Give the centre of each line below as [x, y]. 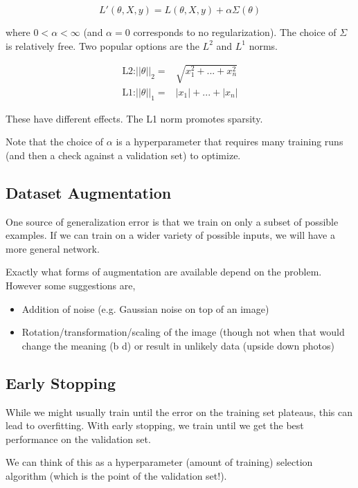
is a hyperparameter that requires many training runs [230, 142]
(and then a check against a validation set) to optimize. [123, 155]
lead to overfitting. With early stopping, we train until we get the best [155, 425]
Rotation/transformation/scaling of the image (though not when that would [183, 332]
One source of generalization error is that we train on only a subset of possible [172, 221]
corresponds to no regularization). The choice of [235, 32]
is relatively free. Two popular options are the [102, 45]
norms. [263, 45]
